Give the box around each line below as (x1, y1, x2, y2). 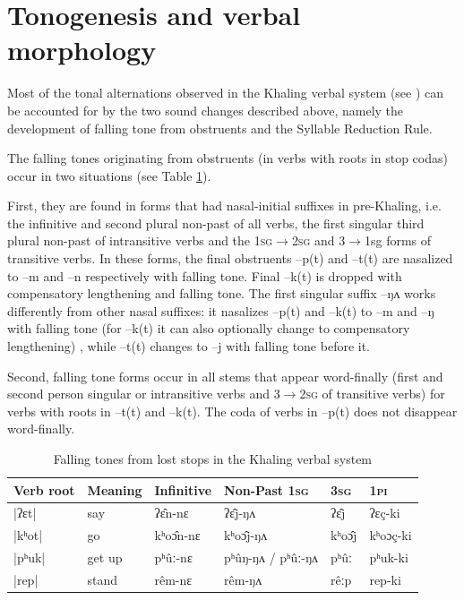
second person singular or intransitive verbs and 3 (7, 384, 280, 403)
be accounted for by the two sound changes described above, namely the (7, 100, 404, 119)
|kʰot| (13, 526, 43, 544)
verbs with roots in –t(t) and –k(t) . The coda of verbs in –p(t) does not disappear (7, 401, 458, 420)
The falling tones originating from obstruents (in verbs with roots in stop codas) (7, 149, 448, 167)
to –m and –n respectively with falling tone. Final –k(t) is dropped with (7, 266, 402, 285)
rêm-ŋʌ (224, 570, 262, 588)
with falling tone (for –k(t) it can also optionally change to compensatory (7, 319, 410, 338)
